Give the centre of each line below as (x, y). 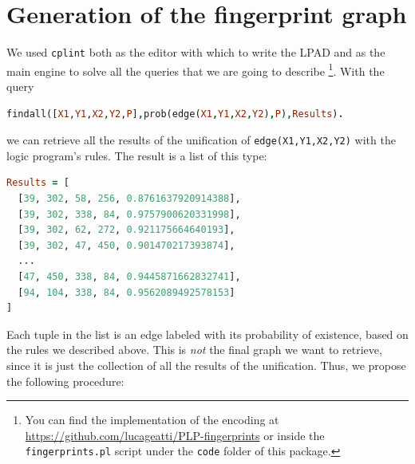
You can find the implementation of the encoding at (152, 420)
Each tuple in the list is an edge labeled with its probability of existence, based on (207, 334)
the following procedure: (65, 381)
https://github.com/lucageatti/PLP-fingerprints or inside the (175, 435)
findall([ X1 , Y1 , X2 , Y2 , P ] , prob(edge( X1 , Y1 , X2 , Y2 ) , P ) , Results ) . (175, 114)
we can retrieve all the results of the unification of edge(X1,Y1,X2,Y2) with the (201, 140)
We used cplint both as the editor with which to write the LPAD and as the (196, 52)
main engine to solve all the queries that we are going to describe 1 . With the (196, 69)
